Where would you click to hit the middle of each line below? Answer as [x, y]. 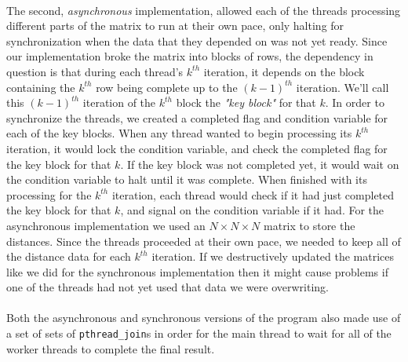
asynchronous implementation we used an [106, 225]
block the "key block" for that [246, 102]
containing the [41, 87]
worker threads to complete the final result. [111, 348]
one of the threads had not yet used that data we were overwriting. [168, 287]
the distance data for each [69, 256]
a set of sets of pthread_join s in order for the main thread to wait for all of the [199, 333]
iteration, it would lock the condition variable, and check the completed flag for [197, 148]
